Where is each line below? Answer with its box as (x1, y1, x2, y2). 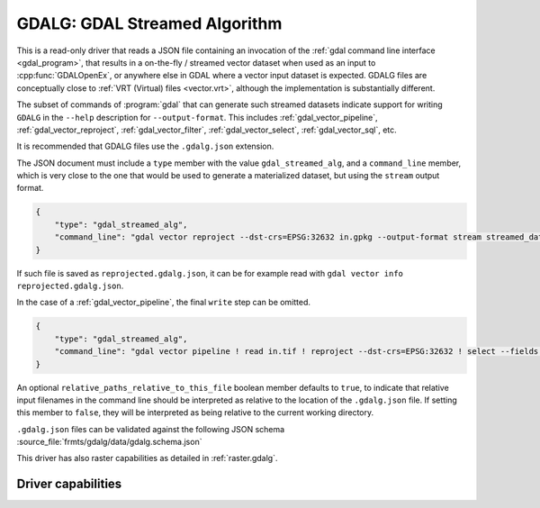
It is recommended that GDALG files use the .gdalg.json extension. (16, 141, 274, 152)
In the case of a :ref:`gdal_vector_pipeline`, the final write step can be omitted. (16, 297, 310, 308)
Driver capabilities (16, 476, 122, 492)
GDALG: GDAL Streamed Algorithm (16, 14, 283, 33)
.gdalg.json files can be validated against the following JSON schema (16, 423, 285, 434)
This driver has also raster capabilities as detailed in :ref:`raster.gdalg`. (16, 453, 278, 464)
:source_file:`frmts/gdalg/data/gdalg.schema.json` (16, 437, 202, 448)
